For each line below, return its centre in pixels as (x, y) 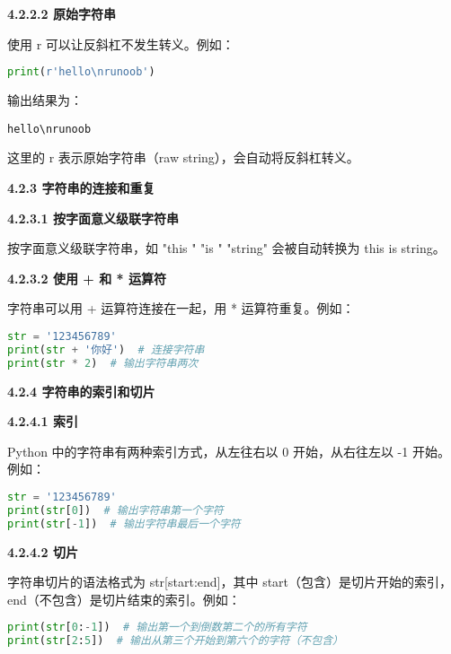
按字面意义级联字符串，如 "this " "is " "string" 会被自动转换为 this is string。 (226, 248)
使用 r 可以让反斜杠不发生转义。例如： (121, 44)
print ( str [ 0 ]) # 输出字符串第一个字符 (115, 510)
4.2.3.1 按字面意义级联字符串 (93, 218)
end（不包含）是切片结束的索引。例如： (124, 599)
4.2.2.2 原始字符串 (62, 13)
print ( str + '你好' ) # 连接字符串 (106, 349)
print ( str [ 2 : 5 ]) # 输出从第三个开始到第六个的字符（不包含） (175, 641)
